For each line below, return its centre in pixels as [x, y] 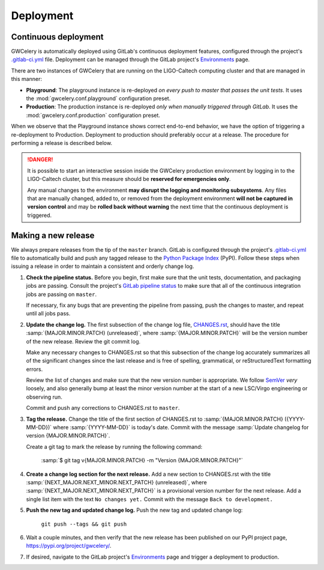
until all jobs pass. [48, 313]
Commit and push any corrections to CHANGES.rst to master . [103, 408]
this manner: [26, 79]
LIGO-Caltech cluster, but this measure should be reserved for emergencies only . [129, 179]
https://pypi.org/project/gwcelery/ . [69, 546]
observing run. [44, 397]
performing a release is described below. [61, 143]
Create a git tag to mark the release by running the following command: [114, 447]
